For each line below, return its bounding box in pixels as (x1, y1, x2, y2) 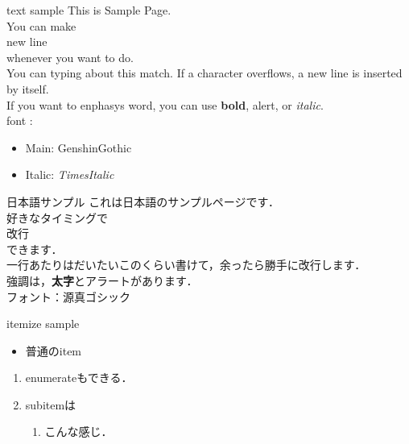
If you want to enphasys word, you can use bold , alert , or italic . (6, 96, 324, 113)
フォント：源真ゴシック (6, 288, 130, 305)
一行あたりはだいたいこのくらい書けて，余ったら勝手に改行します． (6, 256, 366, 273)
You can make (6, 17, 76, 34)
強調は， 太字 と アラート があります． (6, 272, 198, 288)
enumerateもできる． (25, 369, 133, 386)
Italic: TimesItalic (25, 166, 114, 183)
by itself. (6, 80, 49, 97)
